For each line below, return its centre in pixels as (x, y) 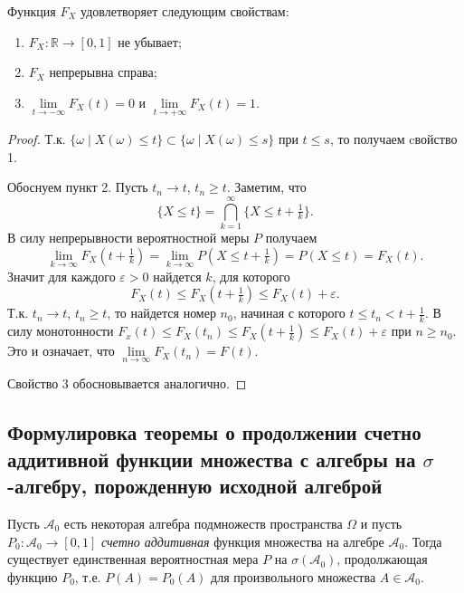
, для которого (251, 276)
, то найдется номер (161, 313)
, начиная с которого (289, 313)
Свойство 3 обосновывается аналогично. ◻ (127, 383)
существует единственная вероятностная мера (133, 559)
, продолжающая (382, 559)
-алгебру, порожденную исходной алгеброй (195, 486)
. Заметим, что (266, 187)
